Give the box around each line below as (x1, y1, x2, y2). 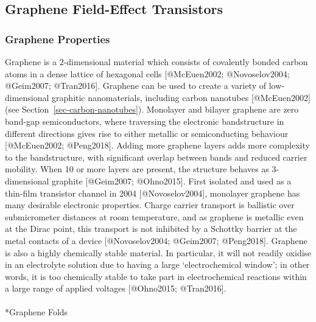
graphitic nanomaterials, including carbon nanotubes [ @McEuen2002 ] (52, 91, 311, 103)
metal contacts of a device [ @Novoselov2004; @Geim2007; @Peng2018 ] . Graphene (5, 234, 307, 247)
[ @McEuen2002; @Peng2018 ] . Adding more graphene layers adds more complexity (5, 139, 310, 152)
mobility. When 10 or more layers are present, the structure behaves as (5, 163, 269, 175)
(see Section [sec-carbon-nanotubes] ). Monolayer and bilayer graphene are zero (5, 103, 299, 116)
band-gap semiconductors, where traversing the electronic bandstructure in (5, 114, 284, 127)
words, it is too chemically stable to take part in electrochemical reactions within (5, 270, 307, 282)
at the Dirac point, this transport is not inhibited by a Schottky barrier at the (5, 222, 297, 235)
